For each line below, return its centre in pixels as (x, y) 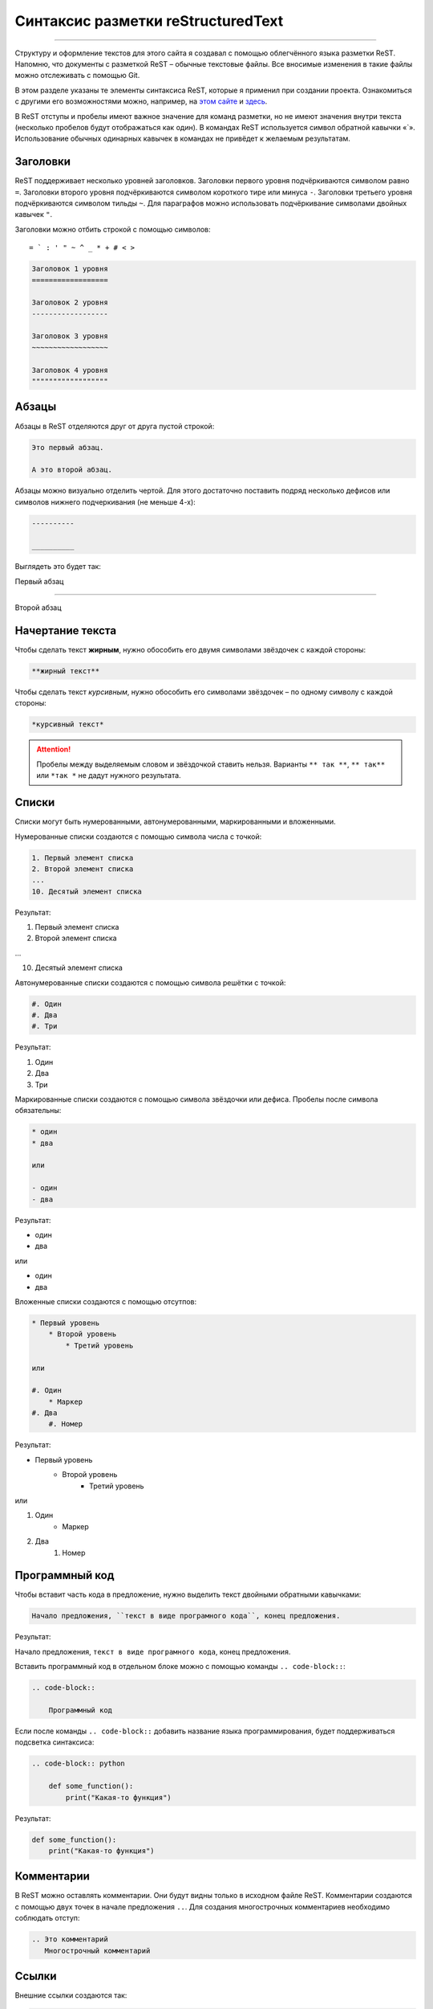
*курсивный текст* (68, 724)
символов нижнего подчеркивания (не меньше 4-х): (105, 501)
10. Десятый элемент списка (87, 891)
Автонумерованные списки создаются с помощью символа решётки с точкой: (150, 982)
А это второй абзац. (72, 470)
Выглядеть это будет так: (58, 567)
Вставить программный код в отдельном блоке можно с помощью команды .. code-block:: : (180, 1667)
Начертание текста (65, 631)
